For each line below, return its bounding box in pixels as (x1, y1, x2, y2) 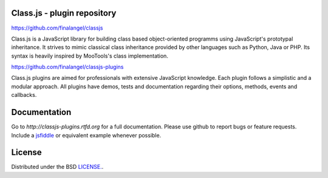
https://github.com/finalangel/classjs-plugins (11, 64, 124, 71)
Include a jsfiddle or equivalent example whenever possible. (11, 131, 162, 139)
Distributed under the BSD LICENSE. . (11, 163, 104, 171)
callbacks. (11, 91, 37, 99)
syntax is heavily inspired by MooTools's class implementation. (11, 52, 168, 59)
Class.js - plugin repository (11, 8, 117, 18)
